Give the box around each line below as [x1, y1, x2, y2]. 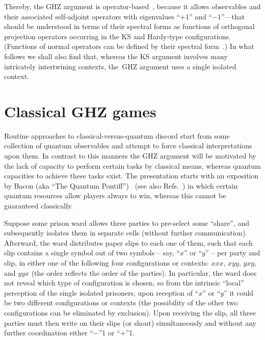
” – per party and [205, 247, 260, 258]
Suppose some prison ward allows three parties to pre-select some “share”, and [4, 217, 250, 228]
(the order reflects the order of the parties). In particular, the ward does [31, 267, 257, 278]
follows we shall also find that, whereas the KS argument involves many [4, 50, 228, 61]
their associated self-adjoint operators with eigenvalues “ [4, 11, 180, 21]
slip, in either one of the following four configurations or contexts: [4, 257, 209, 268]
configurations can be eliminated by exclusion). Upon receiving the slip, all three [4, 307, 256, 318]
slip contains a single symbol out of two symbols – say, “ [4, 247, 180, 258]
